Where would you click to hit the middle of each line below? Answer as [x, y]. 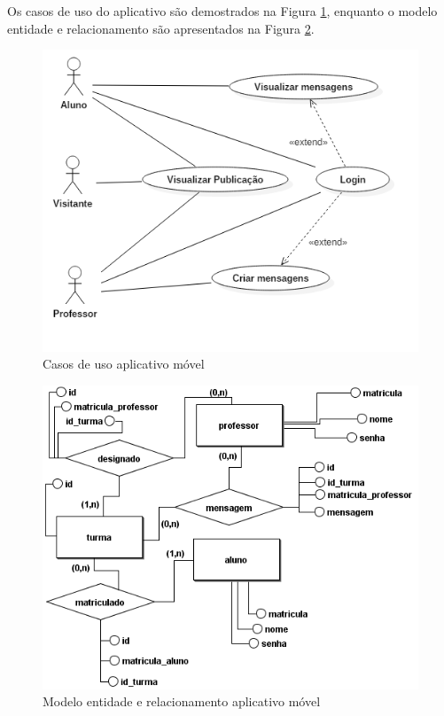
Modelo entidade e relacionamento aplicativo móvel [182, 701]
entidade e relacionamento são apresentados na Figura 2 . [161, 28]
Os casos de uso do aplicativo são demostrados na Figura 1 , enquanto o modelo [222, 11]
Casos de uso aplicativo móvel [124, 364]
